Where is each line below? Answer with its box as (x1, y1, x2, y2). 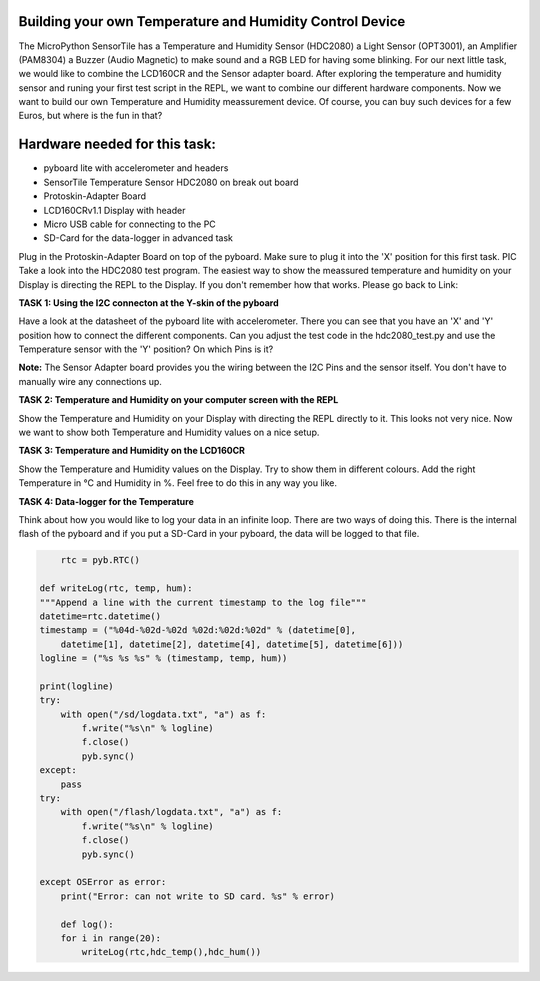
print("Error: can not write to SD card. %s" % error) (60, 890, 335, 902)
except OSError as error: (39, 876, 167, 888)
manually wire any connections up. (18, 375, 162, 387)
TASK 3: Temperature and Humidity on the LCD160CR (18, 445, 245, 457)
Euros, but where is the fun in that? (18, 110, 163, 122)
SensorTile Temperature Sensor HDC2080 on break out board (43, 176, 299, 188)
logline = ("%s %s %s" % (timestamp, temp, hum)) (39, 653, 288, 664)
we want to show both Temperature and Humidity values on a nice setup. (18, 426, 320, 439)
